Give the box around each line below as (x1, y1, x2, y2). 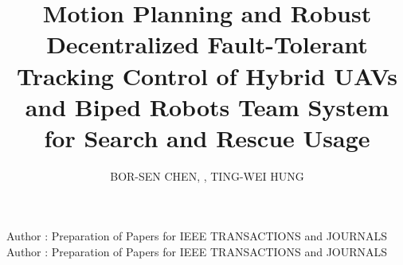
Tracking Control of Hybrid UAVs (16, 59, 398, 92)
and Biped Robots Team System (25, 90, 389, 123)
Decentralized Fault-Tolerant (46, 28, 368, 60)
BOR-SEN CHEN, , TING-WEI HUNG (110, 167, 304, 184)
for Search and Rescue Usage (44, 121, 370, 154)
